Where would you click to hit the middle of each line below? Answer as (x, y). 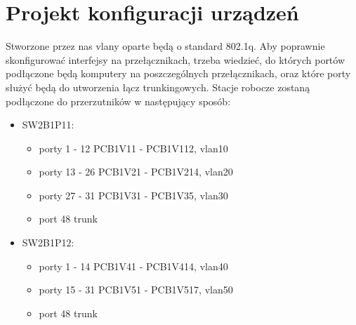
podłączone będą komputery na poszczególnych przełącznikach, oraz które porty (178, 73)
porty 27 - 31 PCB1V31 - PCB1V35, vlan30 (133, 195)
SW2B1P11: (48, 125)
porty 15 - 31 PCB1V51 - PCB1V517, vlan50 (136, 290)
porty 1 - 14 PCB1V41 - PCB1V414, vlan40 (133, 266)
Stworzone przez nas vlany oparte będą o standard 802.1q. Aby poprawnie (165, 46)
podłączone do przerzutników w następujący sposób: (118, 101)
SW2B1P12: (48, 243)
